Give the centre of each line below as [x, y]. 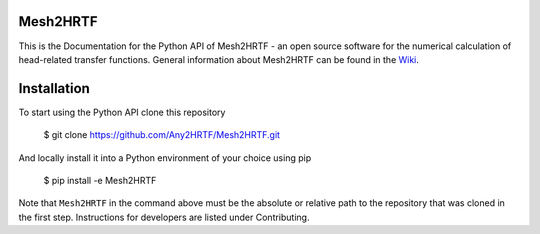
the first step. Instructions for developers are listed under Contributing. [164, 217]
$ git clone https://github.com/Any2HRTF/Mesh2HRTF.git [161, 135]
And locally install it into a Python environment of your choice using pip [165, 157]
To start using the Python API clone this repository [122, 112]
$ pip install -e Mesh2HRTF [100, 180]
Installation [54, 88]
